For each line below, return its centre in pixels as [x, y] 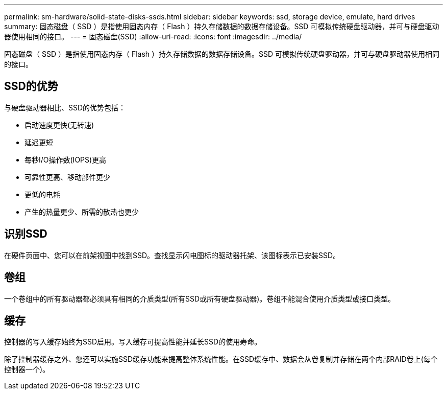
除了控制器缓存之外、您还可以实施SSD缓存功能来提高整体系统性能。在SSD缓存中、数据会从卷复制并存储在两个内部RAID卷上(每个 [221, 359]
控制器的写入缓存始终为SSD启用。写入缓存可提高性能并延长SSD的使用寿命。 [133, 342]
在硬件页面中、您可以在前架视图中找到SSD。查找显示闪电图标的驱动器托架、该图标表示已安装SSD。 [172, 255]
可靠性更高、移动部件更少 [67, 177]
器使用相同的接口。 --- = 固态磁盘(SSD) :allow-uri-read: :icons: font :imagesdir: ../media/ [153, 37]
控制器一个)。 [27, 369]
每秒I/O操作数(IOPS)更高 [66, 159]
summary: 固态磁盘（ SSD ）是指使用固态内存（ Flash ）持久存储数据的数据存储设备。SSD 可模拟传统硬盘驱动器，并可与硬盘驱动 [222, 26]
